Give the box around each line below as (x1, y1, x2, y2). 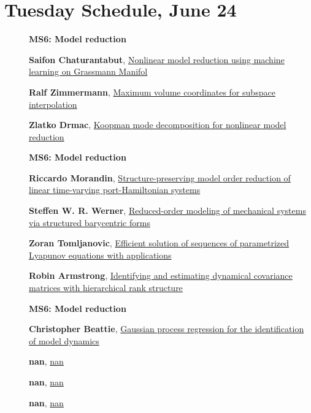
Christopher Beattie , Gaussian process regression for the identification (29, 322, 304, 335)
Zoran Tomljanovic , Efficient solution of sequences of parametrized (29, 237, 290, 249)
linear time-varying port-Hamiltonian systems (29, 183, 201, 196)
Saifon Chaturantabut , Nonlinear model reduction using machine (29, 53, 285, 66)
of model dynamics (29, 334, 99, 347)
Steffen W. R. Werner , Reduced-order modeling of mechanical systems (29, 204, 306, 217)
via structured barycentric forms (29, 216, 150, 229)
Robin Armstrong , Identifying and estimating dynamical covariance (29, 269, 293, 282)
